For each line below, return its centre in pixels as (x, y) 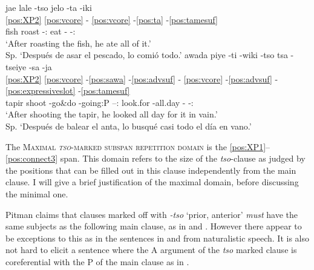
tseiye (16, 66)
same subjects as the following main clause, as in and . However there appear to (154, 226)
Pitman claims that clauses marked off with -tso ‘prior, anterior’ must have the (152, 214)
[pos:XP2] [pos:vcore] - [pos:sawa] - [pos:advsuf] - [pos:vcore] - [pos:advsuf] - (142, 78)
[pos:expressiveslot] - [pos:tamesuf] (68, 91)
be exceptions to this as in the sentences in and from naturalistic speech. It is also (157, 238)
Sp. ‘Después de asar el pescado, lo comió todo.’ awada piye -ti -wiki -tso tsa (147, 55)
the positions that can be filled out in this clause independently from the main (151, 170)
